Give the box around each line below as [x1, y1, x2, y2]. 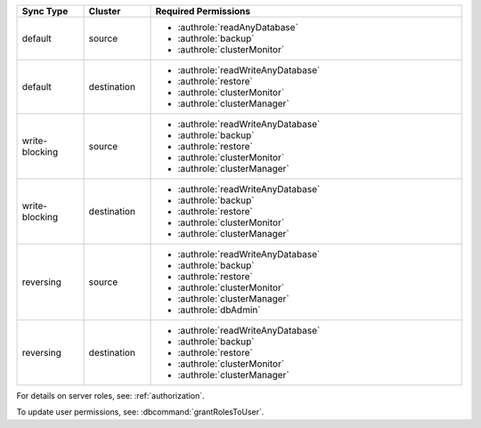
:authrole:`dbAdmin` [177, 303, 261, 316]
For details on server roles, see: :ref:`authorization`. [16, 391, 205, 400]
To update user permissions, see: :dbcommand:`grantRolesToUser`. [16, 407, 265, 417]
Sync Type [21, 5, 69, 17]
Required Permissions [155, 5, 251, 17]
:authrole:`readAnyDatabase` [177, 21, 298, 33]
